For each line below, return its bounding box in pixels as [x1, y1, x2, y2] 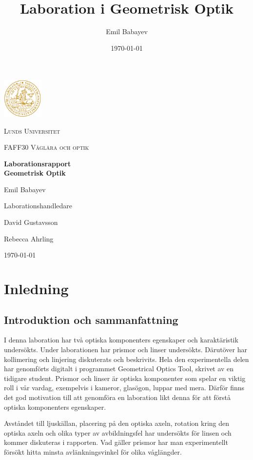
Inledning [4, 279, 69, 299]
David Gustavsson [4, 217, 58, 227]
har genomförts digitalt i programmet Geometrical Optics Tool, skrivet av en [4, 363, 234, 374]
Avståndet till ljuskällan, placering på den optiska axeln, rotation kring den [4, 418, 230, 428]
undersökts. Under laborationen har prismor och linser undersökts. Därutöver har [4, 344, 247, 355]
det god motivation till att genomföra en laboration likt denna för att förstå [4, 392, 231, 402]
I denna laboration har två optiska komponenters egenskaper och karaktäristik [4, 335, 238, 345]
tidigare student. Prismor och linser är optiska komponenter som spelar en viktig [4, 373, 246, 383]
